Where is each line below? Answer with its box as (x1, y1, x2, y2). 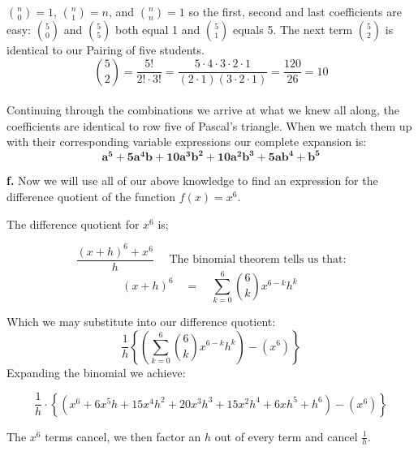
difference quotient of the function (6, 188, 176, 205)
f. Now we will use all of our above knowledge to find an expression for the (6, 172, 378, 189)
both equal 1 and (115, 21, 200, 37)
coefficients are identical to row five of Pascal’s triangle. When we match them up (6, 117, 412, 134)
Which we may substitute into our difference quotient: (6, 312, 276, 329)
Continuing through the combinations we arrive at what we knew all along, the (6, 101, 399, 118)
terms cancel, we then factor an (45, 427, 201, 445)
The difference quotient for (6, 215, 140, 232)
